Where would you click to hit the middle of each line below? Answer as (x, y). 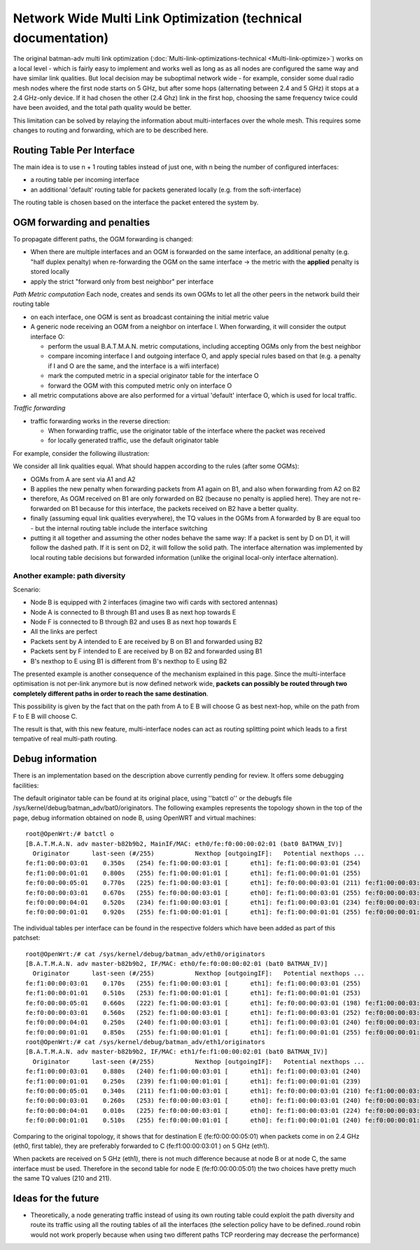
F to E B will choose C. (45, 716)
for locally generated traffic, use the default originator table (133, 440)
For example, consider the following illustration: (81, 453)
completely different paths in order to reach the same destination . (111, 694)
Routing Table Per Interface (74, 150)
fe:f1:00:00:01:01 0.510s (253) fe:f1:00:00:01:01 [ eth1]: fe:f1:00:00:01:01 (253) (194, 993)
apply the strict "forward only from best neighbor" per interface (122, 281)
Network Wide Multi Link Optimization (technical (157, 18)
